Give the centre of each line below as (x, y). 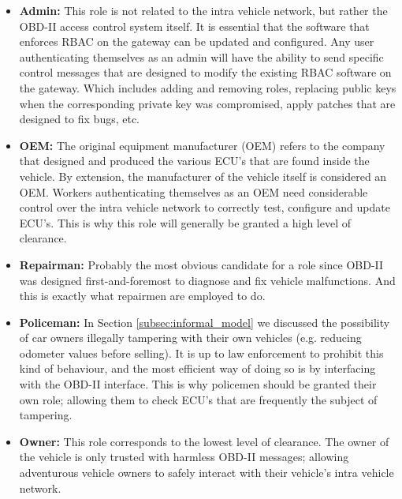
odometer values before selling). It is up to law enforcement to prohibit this (201, 353)
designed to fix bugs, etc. (80, 119)
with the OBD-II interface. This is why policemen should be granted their (198, 384)
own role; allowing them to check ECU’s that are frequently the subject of (198, 399)
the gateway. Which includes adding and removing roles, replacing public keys (208, 87)
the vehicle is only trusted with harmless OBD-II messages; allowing (184, 457)
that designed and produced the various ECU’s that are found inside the (194, 161)
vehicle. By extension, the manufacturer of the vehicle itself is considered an (203, 176)
